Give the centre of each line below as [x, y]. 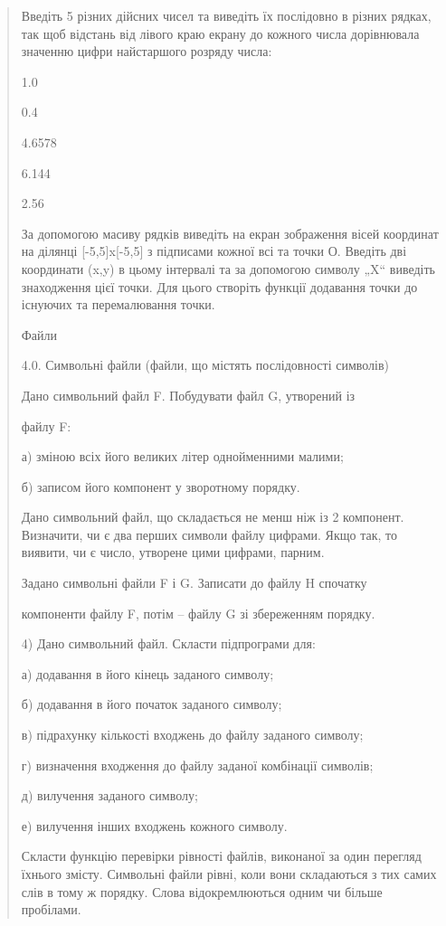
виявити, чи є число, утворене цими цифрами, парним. [173, 552]
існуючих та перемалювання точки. [118, 304]
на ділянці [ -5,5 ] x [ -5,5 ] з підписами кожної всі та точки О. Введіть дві [214, 251]
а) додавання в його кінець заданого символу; [147, 673]
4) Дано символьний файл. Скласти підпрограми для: [168, 643]
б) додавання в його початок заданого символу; [152, 704]
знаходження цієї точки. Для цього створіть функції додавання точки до [219, 286]
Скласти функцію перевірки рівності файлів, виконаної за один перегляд [221, 856]
